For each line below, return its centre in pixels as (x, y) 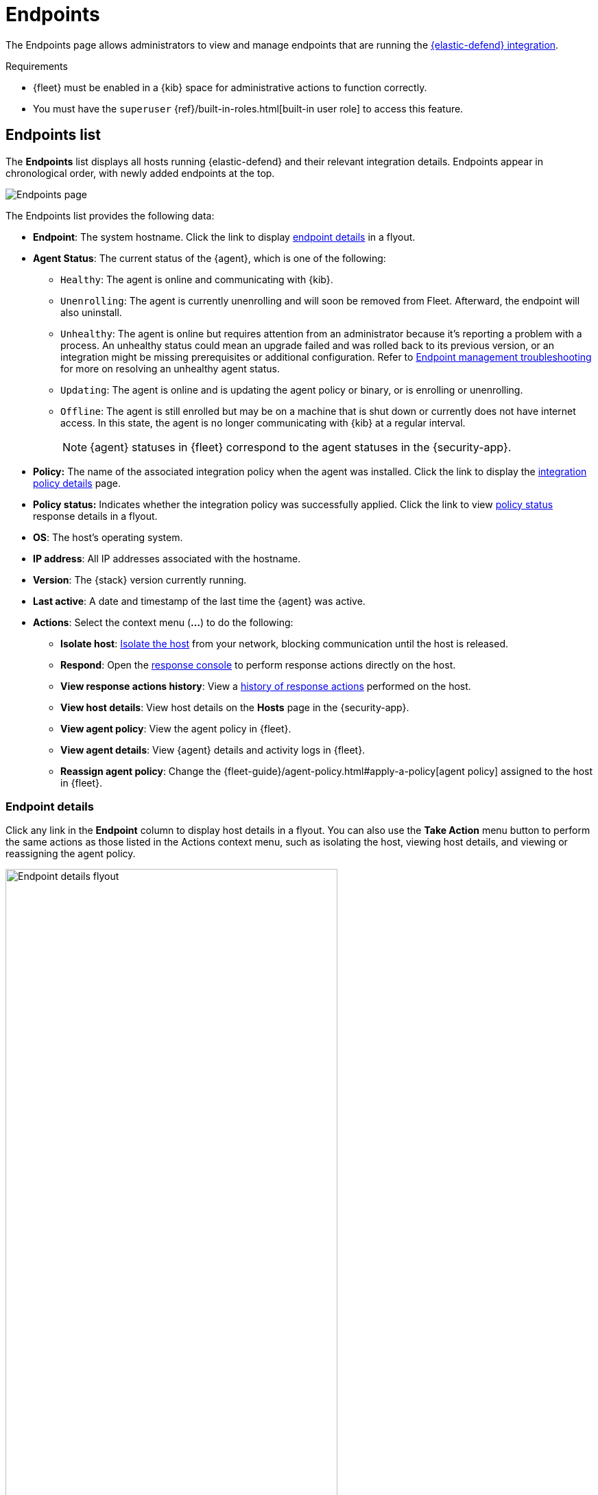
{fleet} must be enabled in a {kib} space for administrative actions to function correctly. (230, 87)
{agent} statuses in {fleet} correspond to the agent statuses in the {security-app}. (301, 447)
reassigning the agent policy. (71, 854)
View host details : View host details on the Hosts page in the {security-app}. (235, 707)
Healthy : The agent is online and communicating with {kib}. (197, 279)
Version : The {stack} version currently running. (140, 579)
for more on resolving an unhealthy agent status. (170, 368)
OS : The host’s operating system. (108, 537)
